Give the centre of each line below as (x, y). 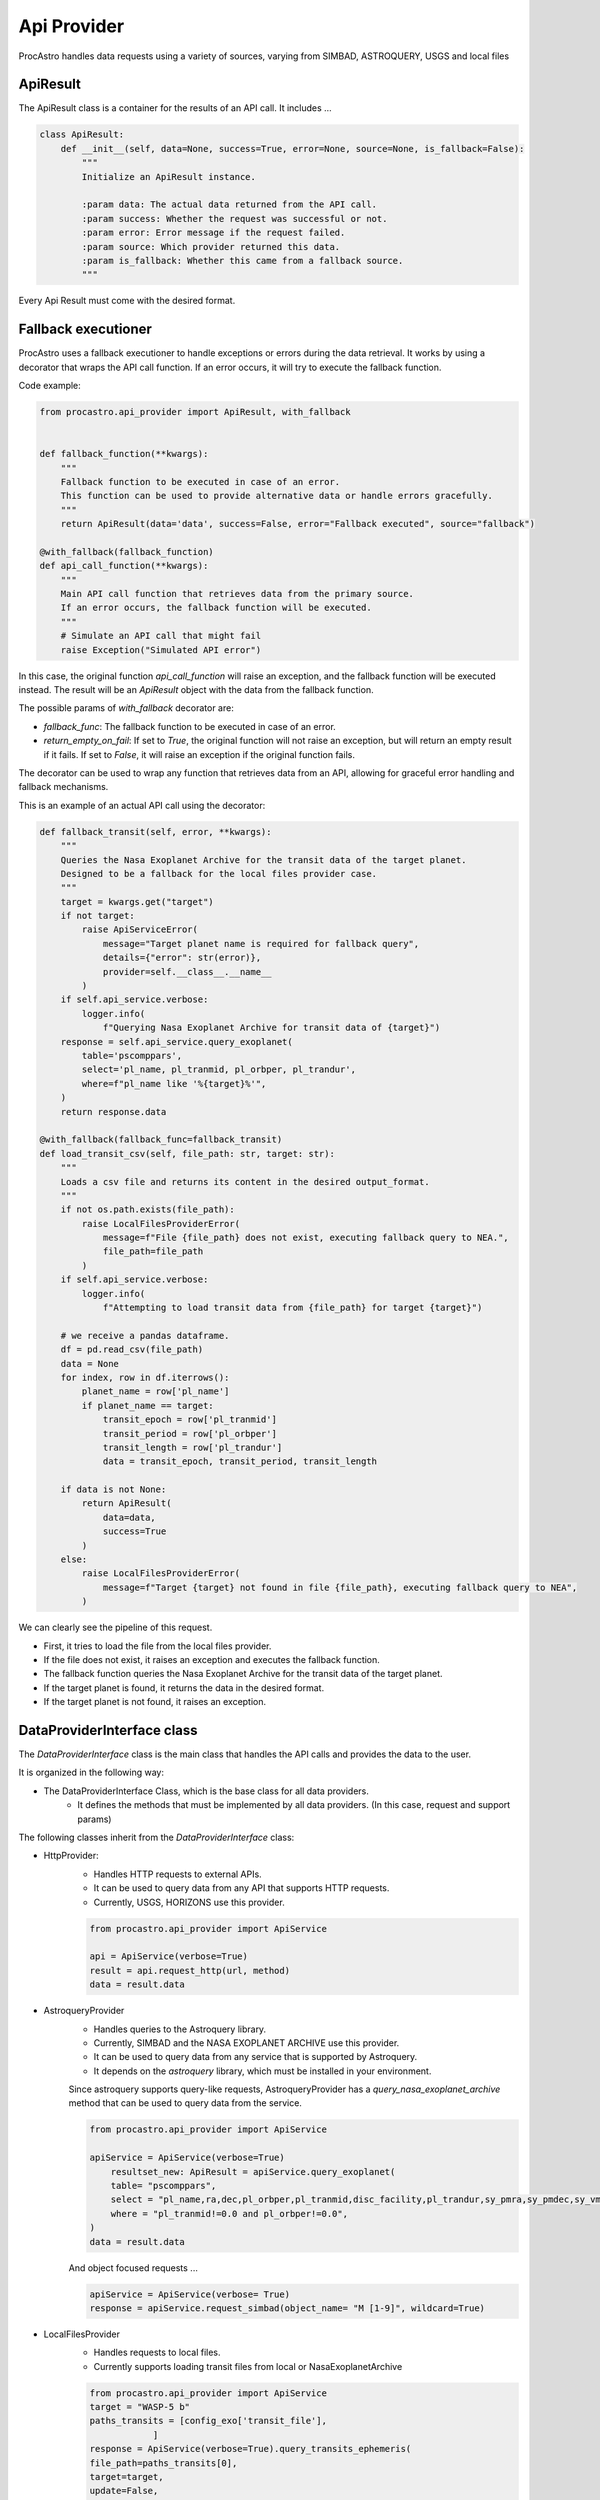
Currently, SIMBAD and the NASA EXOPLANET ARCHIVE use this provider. (246, 2042)
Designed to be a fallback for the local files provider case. (219, 873)
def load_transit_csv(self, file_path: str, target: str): (187, 1153)
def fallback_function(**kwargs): (124, 454)
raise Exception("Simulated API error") (161, 649)
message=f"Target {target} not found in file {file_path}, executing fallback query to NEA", (340, 1587)
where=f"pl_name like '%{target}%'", (174, 1083)
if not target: (97, 916)
